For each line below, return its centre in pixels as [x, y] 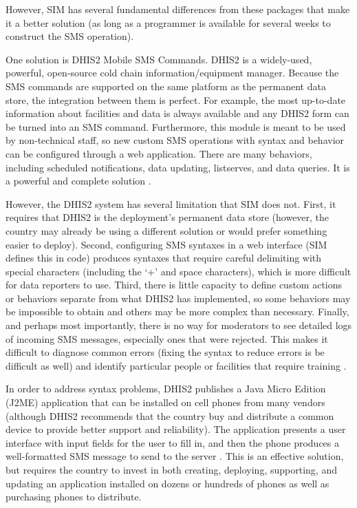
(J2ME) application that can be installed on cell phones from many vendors [165, 402]
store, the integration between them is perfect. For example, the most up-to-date [176, 99]
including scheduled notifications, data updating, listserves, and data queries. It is [178, 167]
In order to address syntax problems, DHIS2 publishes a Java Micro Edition [166, 389]
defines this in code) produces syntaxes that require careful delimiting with [164, 258]
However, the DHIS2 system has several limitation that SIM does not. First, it [171, 203]
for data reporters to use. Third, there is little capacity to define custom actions [174, 285]
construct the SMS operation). [70, 36]
